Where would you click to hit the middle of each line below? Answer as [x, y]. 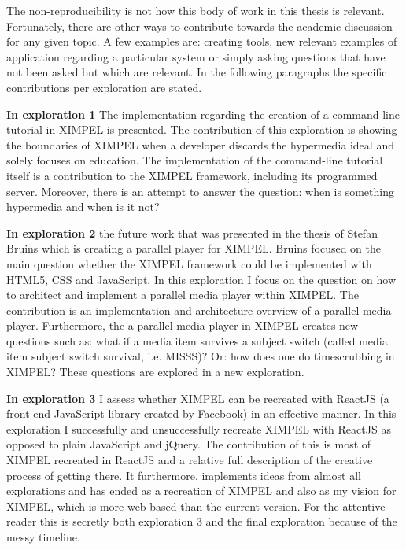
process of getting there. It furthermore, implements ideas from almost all [184, 475]
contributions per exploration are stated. [104, 87]
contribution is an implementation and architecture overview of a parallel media [199, 310]
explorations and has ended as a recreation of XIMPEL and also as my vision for [201, 491]
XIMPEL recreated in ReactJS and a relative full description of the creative [190, 460]
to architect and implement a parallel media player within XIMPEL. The [183, 295]
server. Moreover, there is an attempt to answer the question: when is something [200, 191]
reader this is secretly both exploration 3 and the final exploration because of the [202, 521]
